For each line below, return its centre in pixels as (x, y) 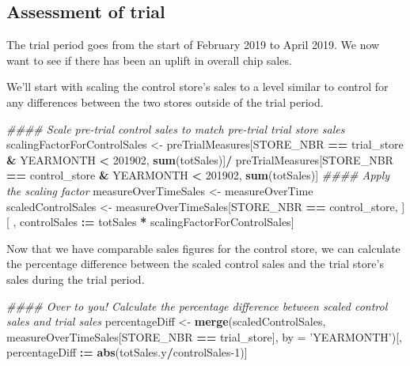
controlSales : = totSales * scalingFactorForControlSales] (157, 222)
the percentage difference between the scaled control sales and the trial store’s (195, 264)
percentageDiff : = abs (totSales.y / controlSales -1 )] (127, 352)
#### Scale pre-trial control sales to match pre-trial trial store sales (176, 128)
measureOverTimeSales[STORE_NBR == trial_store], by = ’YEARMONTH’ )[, (204, 336)
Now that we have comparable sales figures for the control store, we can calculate (203, 248)
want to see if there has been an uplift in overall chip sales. (149, 60)
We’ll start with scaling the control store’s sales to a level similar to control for (197, 87)
